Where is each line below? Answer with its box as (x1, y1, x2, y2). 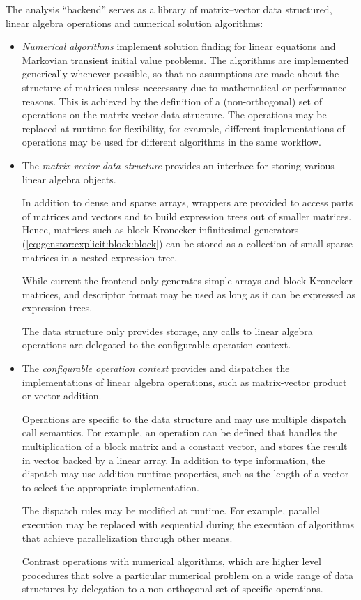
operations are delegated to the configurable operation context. (22, 337, 291, 352)
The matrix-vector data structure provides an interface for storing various (22, 157, 335, 172)
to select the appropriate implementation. (22, 479, 199, 494)
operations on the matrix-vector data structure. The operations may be (22, 107, 327, 122)
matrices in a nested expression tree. (22, 249, 178, 264)
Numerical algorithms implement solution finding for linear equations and (22, 39, 336, 54)
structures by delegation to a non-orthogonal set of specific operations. (22, 581, 323, 596)
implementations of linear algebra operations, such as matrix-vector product (22, 374, 347, 389)
